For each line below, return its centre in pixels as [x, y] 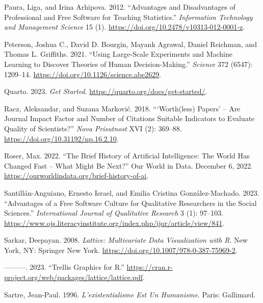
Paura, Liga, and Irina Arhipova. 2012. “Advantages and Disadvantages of [120, 7]
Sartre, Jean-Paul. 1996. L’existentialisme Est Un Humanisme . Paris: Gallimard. [130, 294]
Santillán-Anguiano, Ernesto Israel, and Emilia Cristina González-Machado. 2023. [132, 192]
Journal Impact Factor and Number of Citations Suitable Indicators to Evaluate [129, 118]
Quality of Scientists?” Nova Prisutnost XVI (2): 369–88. [93, 128]
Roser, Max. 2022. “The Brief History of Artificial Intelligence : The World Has [127, 156]
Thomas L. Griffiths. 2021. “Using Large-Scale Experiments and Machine [118, 54]
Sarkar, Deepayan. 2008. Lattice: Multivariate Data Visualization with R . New [126, 240]
